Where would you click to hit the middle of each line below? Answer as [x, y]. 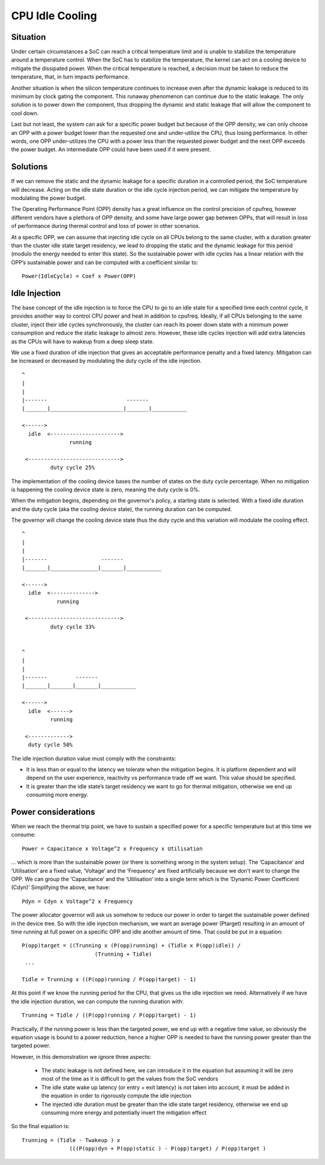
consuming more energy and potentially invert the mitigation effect [124, 1113]
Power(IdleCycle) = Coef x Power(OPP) [79, 276]
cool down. [25, 113]
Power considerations [53, 812]
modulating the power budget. [49, 198]
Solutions [29, 167]
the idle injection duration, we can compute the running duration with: [97, 1001]
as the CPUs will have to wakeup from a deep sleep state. [82, 341]
